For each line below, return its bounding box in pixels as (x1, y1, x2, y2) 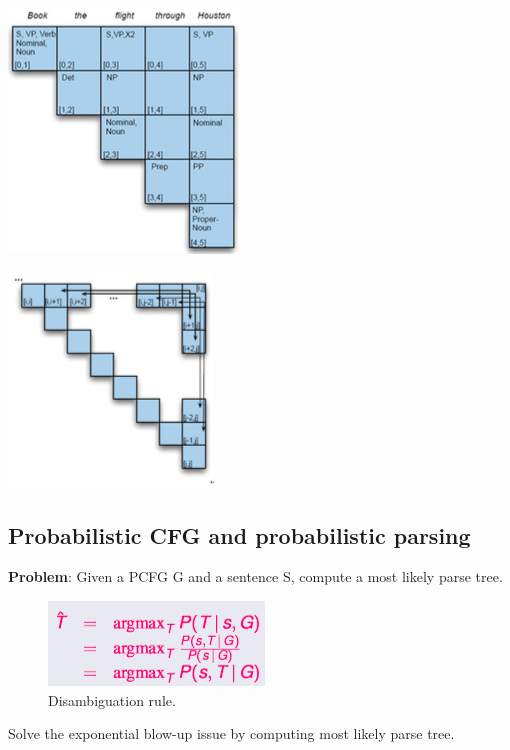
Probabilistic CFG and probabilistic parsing (8, 519, 471, 550)
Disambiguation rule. (48, 689, 176, 710)
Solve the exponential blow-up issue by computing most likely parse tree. (8, 723, 455, 744)
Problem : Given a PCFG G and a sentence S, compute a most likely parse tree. (8, 566, 503, 587)
